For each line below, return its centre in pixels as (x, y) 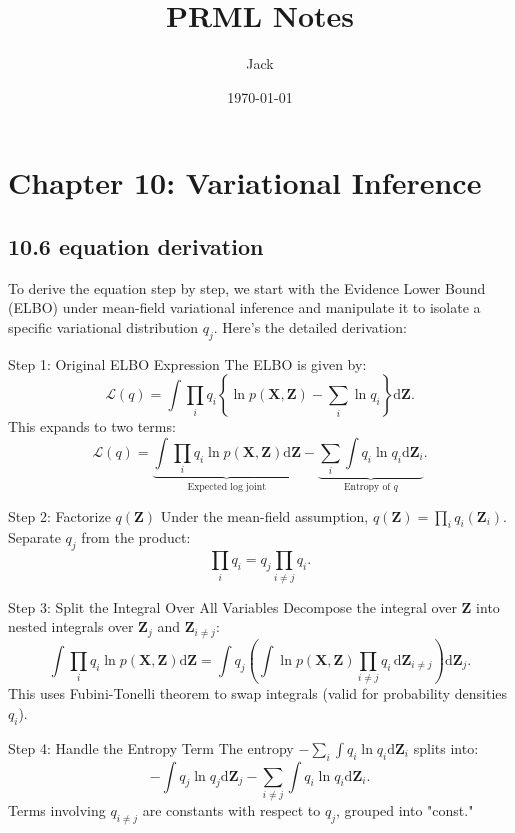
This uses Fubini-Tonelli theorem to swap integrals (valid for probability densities (258, 693)
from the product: (136, 537)
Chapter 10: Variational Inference (245, 182)
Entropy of (367, 487)
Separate (34, 537)
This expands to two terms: (92, 426)
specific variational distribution (103, 326)
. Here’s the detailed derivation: (310, 326)
